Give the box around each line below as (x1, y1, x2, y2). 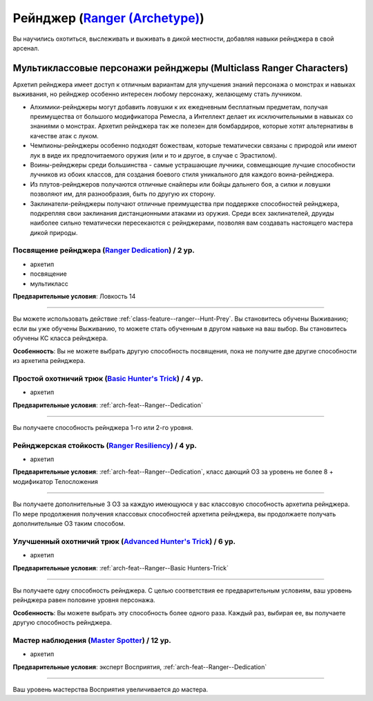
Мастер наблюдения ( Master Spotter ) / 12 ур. (12, 635, 172, 645)
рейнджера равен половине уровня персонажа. (12, 596, 155, 604)
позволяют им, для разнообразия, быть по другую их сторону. (30, 190, 216, 198)
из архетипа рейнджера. (12, 356, 86, 364)
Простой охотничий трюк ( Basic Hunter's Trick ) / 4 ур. (12, 373, 204, 383)
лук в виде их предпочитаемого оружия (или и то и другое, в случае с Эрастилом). (30, 151, 278, 159)
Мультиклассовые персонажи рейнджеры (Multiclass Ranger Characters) (12, 62, 349, 74)
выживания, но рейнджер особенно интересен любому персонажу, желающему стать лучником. (12, 90, 303, 98)
